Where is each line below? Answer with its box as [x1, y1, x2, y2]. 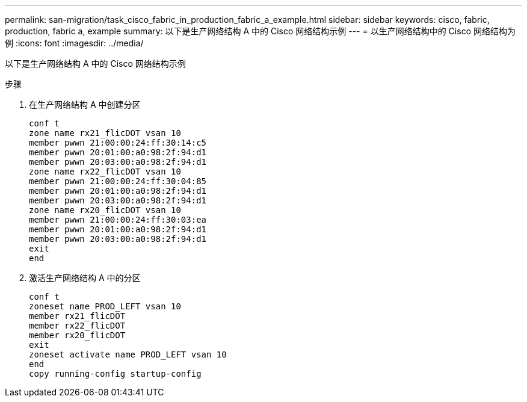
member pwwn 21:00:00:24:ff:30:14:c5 [29, 138, 207, 147]
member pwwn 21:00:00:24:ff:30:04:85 [29, 176, 207, 186]
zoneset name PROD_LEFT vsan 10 [29, 301, 181, 311]
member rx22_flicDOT [29, 321, 126, 330]
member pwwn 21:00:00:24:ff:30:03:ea [29, 215, 207, 224]
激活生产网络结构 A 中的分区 [29, 273, 141, 283]
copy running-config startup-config [29, 369, 202, 379]
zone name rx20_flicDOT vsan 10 [29, 205, 181, 215]
